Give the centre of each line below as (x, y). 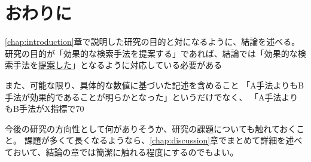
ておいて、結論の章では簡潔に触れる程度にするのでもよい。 (122, 152)
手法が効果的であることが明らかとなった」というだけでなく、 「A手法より (152, 97)
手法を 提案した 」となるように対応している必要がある (118, 65)
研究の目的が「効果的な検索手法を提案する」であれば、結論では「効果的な (151, 53)
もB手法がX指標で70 (45, 108)
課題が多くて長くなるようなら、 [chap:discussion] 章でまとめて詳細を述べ (163, 140)
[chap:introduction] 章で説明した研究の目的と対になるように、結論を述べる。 (153, 42)
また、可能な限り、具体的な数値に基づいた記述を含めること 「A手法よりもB (155, 85)
